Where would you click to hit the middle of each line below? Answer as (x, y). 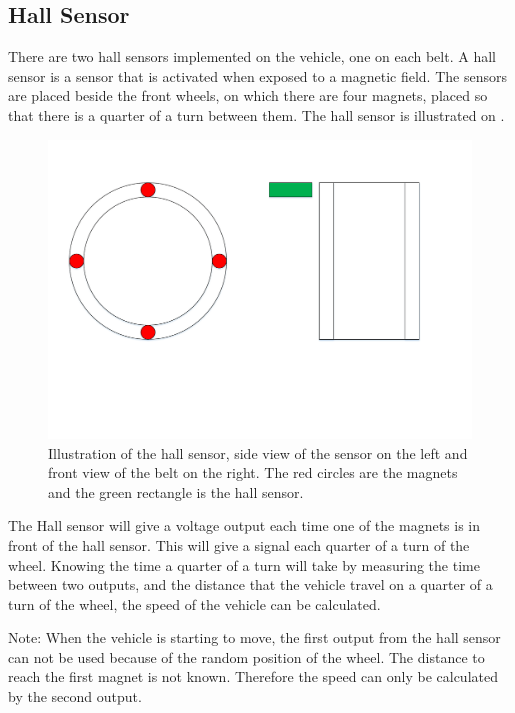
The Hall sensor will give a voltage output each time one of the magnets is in (244, 525)
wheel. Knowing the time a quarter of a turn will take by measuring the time (244, 564)
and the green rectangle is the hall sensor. (176, 491)
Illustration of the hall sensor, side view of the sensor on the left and (258, 452)
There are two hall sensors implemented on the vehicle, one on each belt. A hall (252, 56)
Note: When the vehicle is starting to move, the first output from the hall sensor (254, 637)
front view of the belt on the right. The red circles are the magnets (253, 472)
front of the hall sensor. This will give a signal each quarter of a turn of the (239, 544)
